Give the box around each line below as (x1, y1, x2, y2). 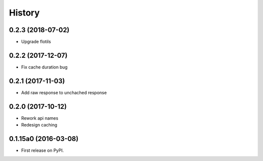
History (9, 7, 40, 18)
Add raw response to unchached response (21, 89, 107, 95)
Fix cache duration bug (21, 64, 68, 70)
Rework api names (21, 115, 58, 121)
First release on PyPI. (21, 147, 64, 153)
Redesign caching (21, 122, 57, 128)
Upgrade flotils (21, 39, 51, 45)
